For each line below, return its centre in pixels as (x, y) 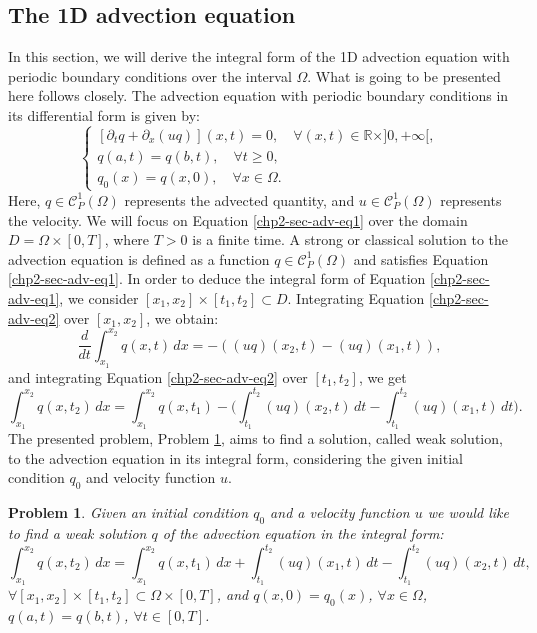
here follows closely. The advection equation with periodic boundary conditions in (258, 95)
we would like (468, 512)
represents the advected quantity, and (239, 199)
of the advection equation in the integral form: (303, 532)
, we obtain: (182, 317)
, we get (382, 376)
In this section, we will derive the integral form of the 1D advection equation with (259, 56)
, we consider (99, 297)
